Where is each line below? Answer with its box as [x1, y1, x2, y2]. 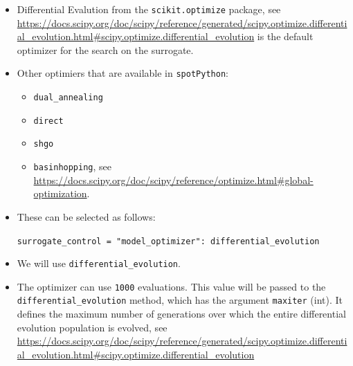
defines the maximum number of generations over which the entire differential [17, 306, 346, 321]
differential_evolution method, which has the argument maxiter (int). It [17, 293, 343, 307]
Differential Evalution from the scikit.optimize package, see [17, 2, 281, 16]
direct [33, 116, 64, 126]
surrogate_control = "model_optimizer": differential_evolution [17, 236, 320, 246]
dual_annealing [33, 93, 103, 103]
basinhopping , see [33, 159, 112, 174]
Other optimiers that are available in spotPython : [17, 66, 228, 80]
